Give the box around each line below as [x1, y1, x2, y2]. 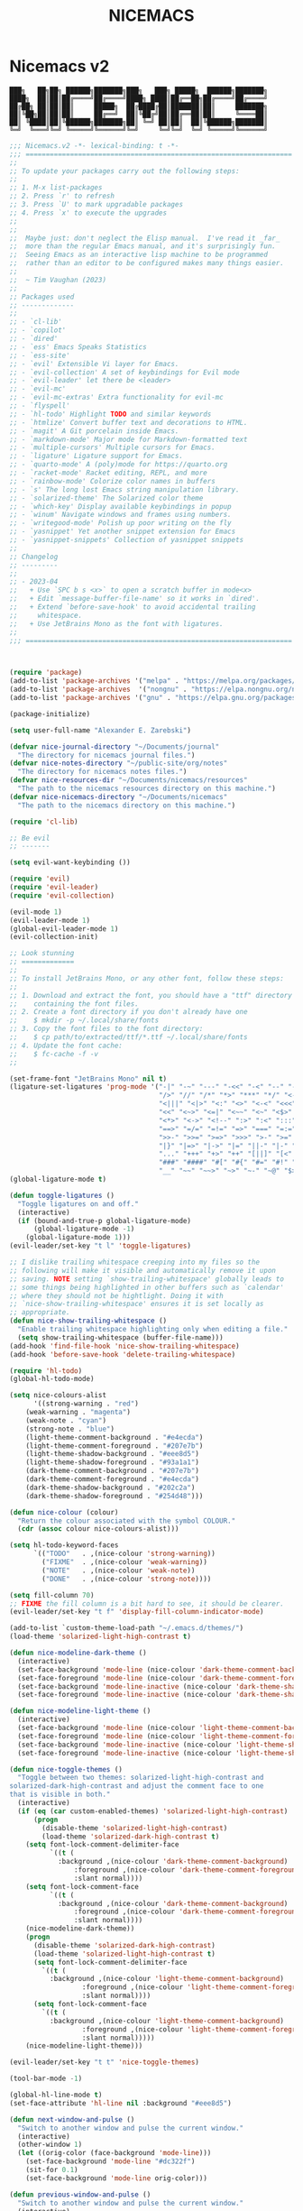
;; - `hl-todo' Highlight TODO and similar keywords [9, 410, 212, 419]
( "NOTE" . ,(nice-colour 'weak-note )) [41, 1566, 196, 1575]
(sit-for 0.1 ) [25, 2166, 78, 2175]
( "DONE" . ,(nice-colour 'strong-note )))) [41, 1574, 212, 1583]
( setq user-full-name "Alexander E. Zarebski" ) [9, 725, 192, 735]
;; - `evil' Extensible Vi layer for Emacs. [9, 359, 179, 368]
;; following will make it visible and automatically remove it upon [9, 1266, 277, 1275]
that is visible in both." [9, 1790, 111, 1800]
